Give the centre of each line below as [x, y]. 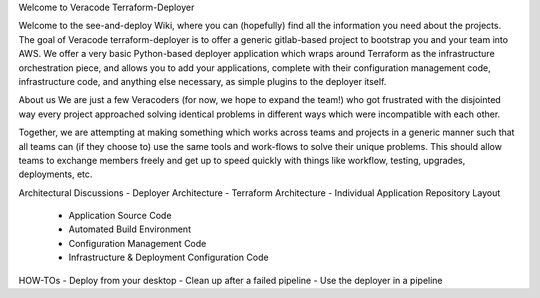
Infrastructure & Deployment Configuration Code [168, 257]
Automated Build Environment [130, 229]
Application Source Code [120, 216]
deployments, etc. [55, 174]
